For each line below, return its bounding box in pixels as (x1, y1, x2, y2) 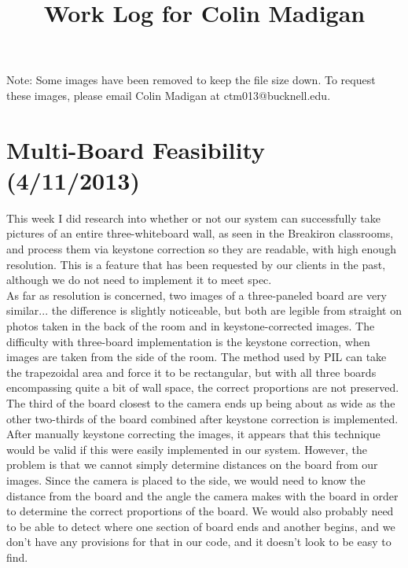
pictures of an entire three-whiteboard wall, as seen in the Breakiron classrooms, (6, 225, 394, 242)
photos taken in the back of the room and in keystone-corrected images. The (6, 318, 375, 334)
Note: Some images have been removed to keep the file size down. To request (6, 72, 376, 88)
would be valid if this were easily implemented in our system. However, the (6, 441, 367, 457)
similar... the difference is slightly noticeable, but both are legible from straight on (6, 302, 402, 319)
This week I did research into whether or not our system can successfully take (6, 209, 380, 226)
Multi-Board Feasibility (6, 133, 266, 165)
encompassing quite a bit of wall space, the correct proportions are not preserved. (6, 379, 399, 396)
